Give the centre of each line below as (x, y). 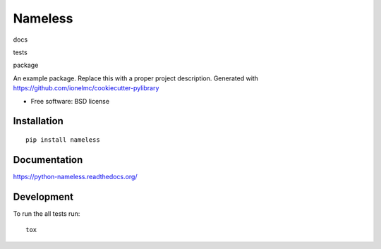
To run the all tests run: (47, 213)
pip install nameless (63, 140)
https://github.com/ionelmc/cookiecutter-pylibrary (86, 88)
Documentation (48, 160)
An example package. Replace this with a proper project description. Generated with (136, 78)
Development (43, 196)
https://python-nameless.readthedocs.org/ (75, 176)
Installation (38, 121)
